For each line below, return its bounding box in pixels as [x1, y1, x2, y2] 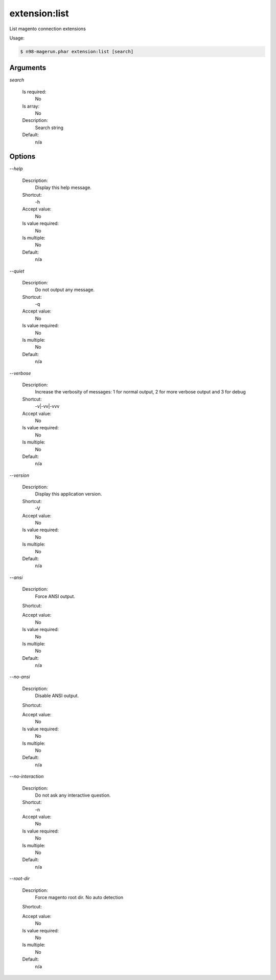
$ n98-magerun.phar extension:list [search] [20, 49, 134, 54]
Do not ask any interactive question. [35, 792, 111, 798]
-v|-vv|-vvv [35, 403, 60, 409]
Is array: [22, 103, 40, 109]
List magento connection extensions [9, 26, 86, 32]
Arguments [9, 64, 47, 72]
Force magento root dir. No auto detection [35, 894, 124, 900]
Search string [35, 124, 64, 131]
